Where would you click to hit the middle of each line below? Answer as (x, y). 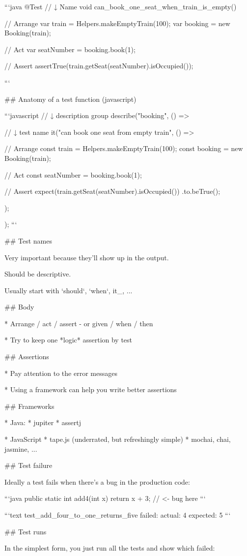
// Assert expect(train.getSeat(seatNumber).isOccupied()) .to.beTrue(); (112, 191)
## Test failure (28, 465)
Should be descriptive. (38, 274)
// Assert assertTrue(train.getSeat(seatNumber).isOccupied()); (99, 66)
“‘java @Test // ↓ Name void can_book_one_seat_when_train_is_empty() (121, 6)
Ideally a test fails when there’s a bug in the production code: (97, 481)
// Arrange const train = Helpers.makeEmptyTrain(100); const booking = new (124, 148)
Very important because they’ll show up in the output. (87, 257)
